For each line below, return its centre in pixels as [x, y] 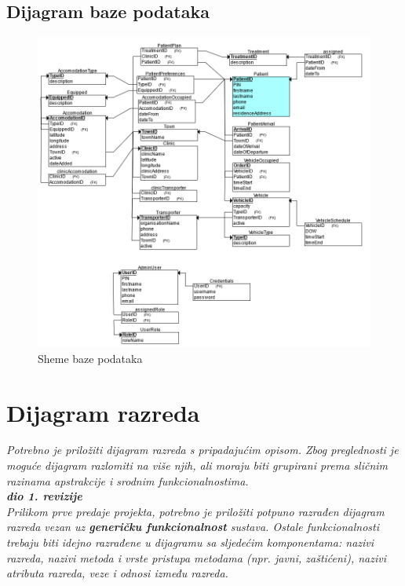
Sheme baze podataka [90, 358]
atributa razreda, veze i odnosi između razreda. [117, 573]
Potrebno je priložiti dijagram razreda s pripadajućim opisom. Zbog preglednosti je [202, 450]
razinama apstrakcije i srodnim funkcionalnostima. [128, 480]
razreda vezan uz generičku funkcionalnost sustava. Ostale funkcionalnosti [193, 527]
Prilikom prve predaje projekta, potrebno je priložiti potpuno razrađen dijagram [195, 511]
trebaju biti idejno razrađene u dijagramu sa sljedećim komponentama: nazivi [190, 542]
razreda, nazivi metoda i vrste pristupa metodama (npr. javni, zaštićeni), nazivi [196, 557]
